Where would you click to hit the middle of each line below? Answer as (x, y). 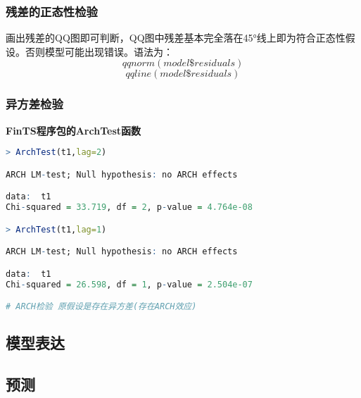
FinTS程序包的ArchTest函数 (73, 130)
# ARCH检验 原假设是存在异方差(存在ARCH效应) (101, 307)
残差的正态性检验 (52, 11)
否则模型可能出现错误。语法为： (99, 51)
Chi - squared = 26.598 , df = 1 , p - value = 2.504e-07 (129, 284)
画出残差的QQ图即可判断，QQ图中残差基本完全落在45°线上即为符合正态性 (176, 38)
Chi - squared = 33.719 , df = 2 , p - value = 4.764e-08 (129, 207)
